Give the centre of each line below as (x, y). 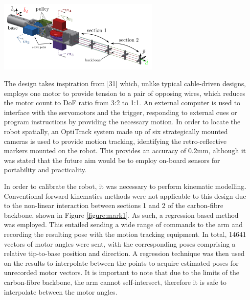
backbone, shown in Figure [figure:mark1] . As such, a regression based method (121, 215)
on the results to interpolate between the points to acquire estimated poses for (121, 263)
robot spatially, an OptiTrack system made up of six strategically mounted (116, 131)
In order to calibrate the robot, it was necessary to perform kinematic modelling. (125, 186)
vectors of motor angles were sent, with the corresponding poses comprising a (120, 243)
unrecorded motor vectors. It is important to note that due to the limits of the (122, 272)
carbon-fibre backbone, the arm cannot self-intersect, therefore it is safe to (115, 282)
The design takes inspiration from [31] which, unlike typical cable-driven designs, (125, 83)
